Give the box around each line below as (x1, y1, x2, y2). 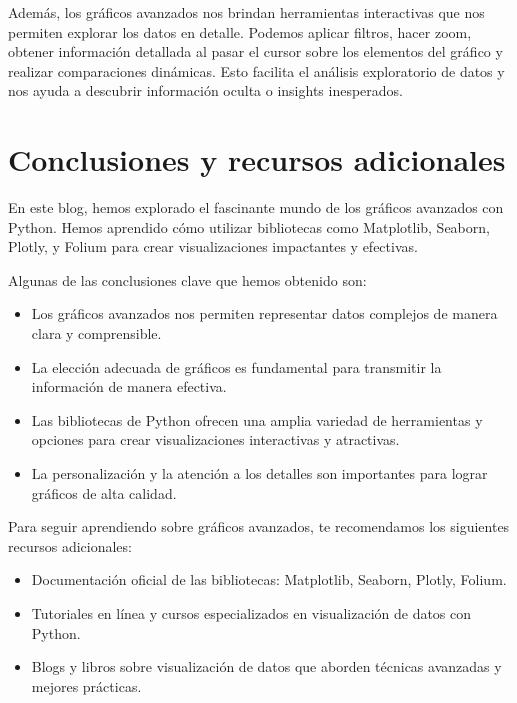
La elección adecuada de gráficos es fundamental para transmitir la (31, 356, 442, 377)
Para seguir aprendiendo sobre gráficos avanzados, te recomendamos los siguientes (8, 516, 510, 537)
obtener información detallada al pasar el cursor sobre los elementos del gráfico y (8, 41, 503, 62)
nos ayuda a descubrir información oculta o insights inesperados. (8, 80, 403, 101)
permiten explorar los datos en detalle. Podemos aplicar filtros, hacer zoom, (8, 21, 472, 42)
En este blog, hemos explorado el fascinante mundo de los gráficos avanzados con (8, 197, 504, 218)
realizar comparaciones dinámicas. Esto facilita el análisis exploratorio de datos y (8, 60, 505, 81)
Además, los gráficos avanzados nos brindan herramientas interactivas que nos (8, 2, 485, 22)
